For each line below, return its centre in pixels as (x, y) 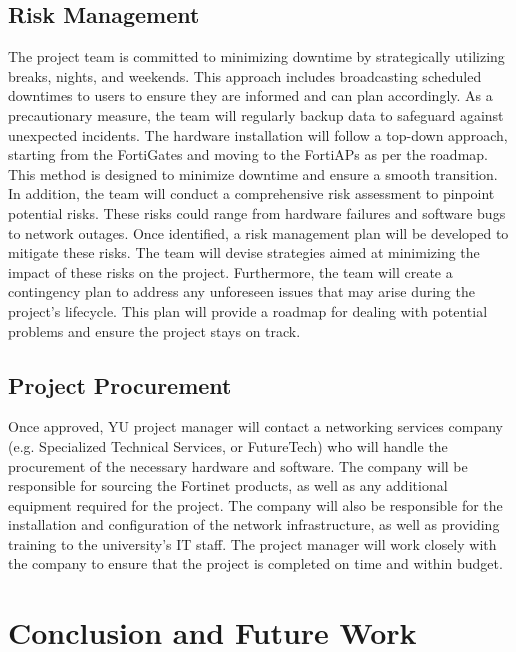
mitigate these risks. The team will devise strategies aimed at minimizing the (244, 252)
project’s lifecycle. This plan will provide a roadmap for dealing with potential (248, 310)
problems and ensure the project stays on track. (154, 330)
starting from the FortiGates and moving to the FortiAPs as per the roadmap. (248, 154)
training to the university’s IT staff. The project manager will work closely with (252, 543)
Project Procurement (120, 384)
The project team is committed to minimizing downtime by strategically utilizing (256, 56)
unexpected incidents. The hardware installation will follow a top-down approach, (258, 134)
